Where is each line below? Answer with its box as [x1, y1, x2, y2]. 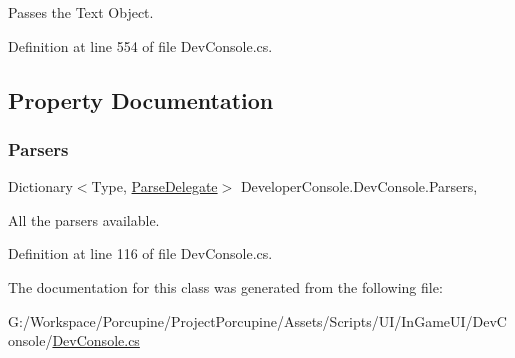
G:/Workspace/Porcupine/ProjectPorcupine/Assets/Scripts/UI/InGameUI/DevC [8, 310, 507, 331]
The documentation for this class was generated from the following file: [8, 276, 443, 297]
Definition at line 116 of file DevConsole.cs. [8, 243, 273, 264]
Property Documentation [8, 84, 274, 115]
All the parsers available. [8, 209, 160, 230]
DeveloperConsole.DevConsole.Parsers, [240, 176, 478, 197]
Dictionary [8, 176, 73, 197]
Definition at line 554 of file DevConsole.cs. [8, 35, 273, 56]
